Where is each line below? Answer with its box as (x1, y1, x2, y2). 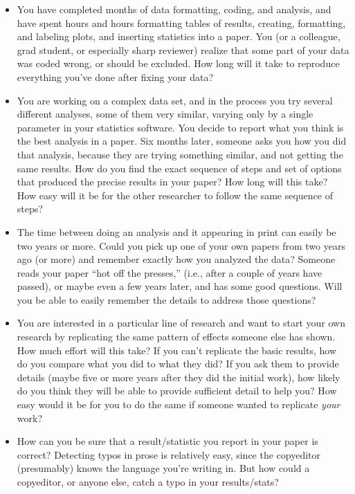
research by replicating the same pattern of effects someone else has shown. (17, 329, 336, 344)
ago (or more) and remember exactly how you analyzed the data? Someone (17, 252, 336, 266)
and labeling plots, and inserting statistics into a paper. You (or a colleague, (17, 29, 340, 44)
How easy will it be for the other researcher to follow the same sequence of (17, 187, 333, 202)
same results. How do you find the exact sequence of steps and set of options (17, 161, 342, 175)
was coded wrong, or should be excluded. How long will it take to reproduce (17, 56, 340, 71)
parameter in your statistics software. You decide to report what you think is (17, 120, 344, 134)
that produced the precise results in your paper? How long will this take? (17, 174, 328, 189)
